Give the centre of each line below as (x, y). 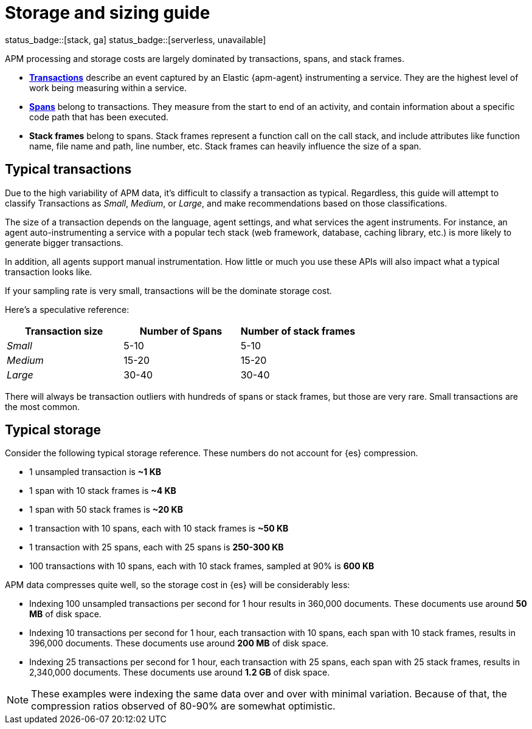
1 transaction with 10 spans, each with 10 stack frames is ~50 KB (159, 529)
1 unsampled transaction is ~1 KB (95, 472)
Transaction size (64, 331)
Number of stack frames (298, 331)
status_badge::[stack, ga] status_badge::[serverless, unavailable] (136, 39)
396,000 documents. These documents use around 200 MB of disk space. (179, 643)
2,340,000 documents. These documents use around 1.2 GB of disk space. (180, 673)
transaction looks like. (49, 272)
